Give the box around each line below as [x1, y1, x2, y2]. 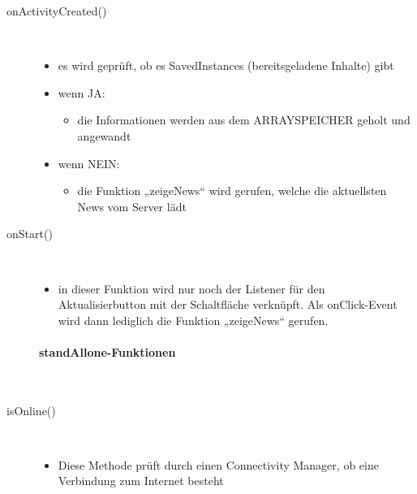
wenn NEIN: [58, 154, 120, 171]
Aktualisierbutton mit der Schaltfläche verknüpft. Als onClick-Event [58, 296, 398, 313]
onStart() [6, 225, 53, 242]
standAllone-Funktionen [39, 343, 176, 360]
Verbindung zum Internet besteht [58, 472, 224, 489]
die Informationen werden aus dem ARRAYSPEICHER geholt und [77, 111, 411, 128]
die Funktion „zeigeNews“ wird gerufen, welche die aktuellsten [77, 182, 387, 199]
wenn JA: [58, 84, 105, 101]
